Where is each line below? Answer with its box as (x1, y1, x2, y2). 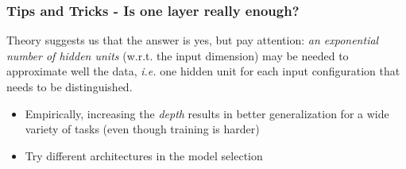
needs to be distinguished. (6, 79, 133, 94)
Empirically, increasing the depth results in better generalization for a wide (25, 105, 389, 121)
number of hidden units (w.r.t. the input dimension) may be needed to (6, 47, 349, 63)
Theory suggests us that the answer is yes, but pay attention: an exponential (6, 32, 379, 48)
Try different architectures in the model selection (25, 147, 263, 163)
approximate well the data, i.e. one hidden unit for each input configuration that (6, 63, 400, 79)
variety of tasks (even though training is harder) (25, 121, 260, 137)
